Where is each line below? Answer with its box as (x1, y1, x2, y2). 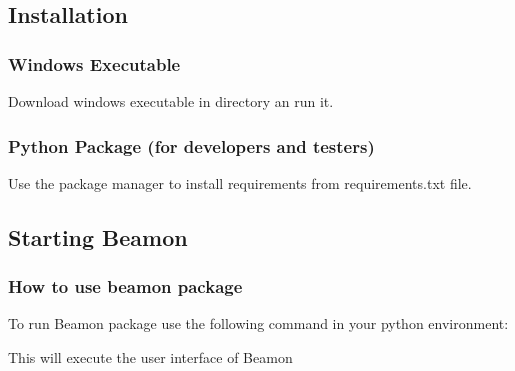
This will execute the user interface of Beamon (8, 347, 293, 367)
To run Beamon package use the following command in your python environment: (8, 313, 509, 334)
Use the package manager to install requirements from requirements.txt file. (8, 172, 472, 193)
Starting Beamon (8, 221, 188, 252)
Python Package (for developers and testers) (8, 133, 375, 158)
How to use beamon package (8, 274, 243, 299)
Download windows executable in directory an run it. (8, 91, 334, 111)
